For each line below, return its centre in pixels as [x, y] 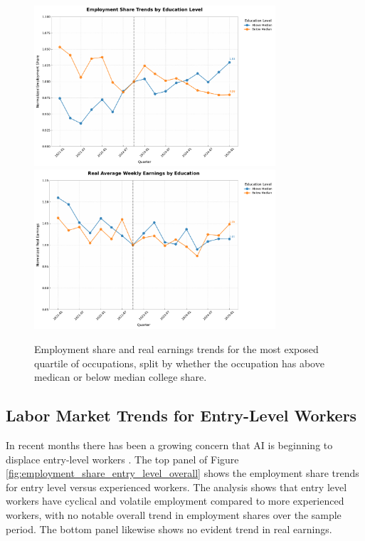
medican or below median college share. [121, 377]
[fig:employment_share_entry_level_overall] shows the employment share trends [182, 473]
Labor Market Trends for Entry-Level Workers [181, 415]
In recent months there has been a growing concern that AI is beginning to [169, 445]
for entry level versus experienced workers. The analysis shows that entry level [176, 487]
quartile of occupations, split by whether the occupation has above [179, 363]
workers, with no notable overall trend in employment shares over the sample [174, 514]
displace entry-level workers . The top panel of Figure [122, 459]
